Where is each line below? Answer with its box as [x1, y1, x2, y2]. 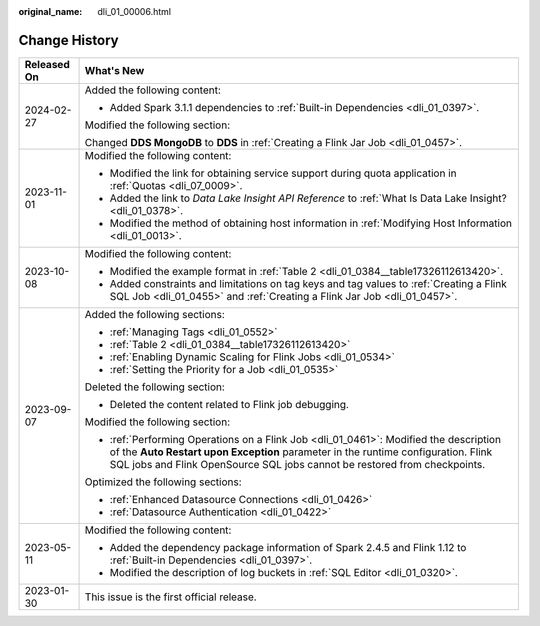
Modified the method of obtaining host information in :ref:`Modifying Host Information [109, 216, 512, 230]
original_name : [18, 6, 83, 17]
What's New [84, 63, 145, 77]
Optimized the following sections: [84, 475, 242, 489]
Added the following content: [84, 83, 222, 97]
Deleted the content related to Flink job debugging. [109, 397, 350, 411]
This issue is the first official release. [84, 590, 257, 604]
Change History [18, 31, 119, 49]
